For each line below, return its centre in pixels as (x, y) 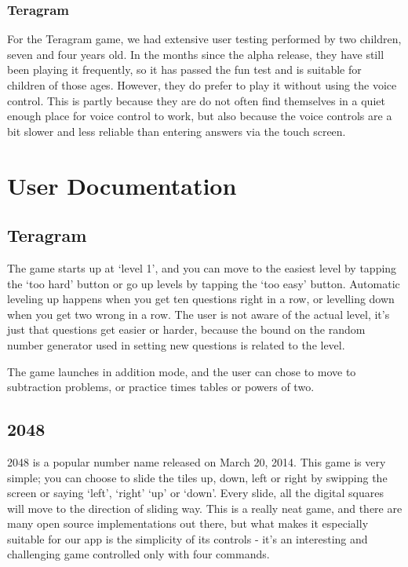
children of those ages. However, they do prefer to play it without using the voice (202, 85)
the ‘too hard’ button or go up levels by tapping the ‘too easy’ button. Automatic (204, 283)
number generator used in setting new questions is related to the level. (176, 344)
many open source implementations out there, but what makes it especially (188, 523)
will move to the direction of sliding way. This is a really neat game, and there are (205, 508)
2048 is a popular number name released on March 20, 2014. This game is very (197, 461)
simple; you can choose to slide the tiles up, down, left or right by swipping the (197, 477)
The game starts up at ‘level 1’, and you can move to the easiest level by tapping (202, 267)
